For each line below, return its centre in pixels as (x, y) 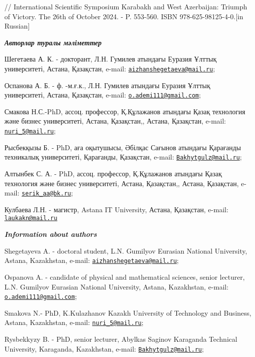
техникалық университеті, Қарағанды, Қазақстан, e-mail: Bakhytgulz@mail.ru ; (123, 157)
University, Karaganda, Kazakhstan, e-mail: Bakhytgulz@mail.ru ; (104, 348)
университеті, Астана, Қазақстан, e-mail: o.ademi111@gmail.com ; (103, 95)
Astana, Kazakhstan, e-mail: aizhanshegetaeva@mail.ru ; (92, 260)
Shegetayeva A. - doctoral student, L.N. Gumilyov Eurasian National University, (126, 250)
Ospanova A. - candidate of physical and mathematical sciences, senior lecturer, (125, 276)
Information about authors (51, 234)
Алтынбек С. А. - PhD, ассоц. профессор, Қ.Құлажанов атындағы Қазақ (113, 173)
